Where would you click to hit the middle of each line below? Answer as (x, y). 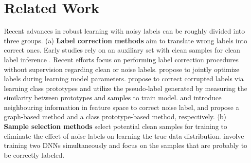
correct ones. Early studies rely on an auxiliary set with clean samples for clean (122, 50)
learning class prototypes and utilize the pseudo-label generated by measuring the (125, 88)
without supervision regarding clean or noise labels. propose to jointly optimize (122, 69)
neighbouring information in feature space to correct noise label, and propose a (122, 107)
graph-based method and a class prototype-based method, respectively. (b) (115, 117)
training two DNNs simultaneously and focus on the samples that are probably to (126, 145)
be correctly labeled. (34, 154)
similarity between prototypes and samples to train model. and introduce (113, 98)
